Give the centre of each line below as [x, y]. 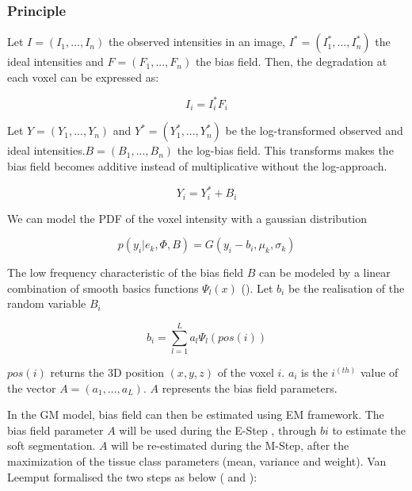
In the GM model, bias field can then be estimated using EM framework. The [196, 414]
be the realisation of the [346, 288]
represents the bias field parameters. [250, 387]
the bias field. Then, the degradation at [291, 61]
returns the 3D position [107, 372]
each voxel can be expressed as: [83, 77]
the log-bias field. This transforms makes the [285, 150]
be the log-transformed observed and [314, 130]
